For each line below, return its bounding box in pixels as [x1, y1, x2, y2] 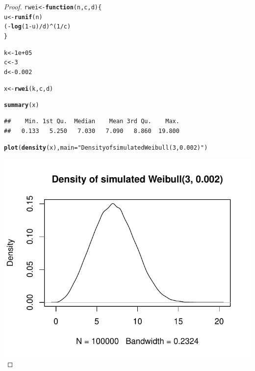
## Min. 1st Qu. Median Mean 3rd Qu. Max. [4, 117, 179, 125]
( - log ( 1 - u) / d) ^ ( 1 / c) [4, 23, 71, 30]
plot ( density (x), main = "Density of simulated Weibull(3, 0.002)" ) [4, 144, 208, 152]
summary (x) [4, 102, 39, 109]
